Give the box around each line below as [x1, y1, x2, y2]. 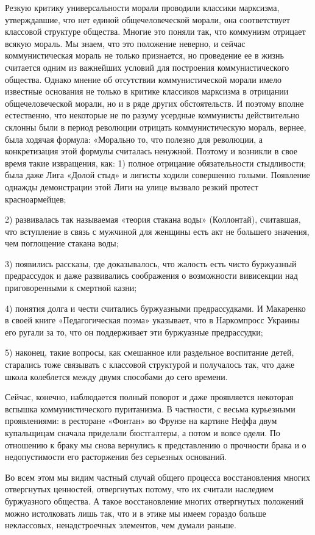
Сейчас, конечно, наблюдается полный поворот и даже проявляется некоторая [5, 390, 294, 403]
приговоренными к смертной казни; [5, 281, 137, 294]
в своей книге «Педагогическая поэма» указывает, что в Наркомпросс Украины [5, 314, 300, 326]
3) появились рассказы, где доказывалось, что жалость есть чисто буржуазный [5, 257, 297, 270]
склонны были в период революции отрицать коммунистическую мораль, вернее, [5, 120, 306, 133]
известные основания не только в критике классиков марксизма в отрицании [5, 85, 289, 98]
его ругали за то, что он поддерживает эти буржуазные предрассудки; [5, 325, 263, 338]
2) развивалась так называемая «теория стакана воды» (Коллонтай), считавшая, [5, 213, 301, 226]
